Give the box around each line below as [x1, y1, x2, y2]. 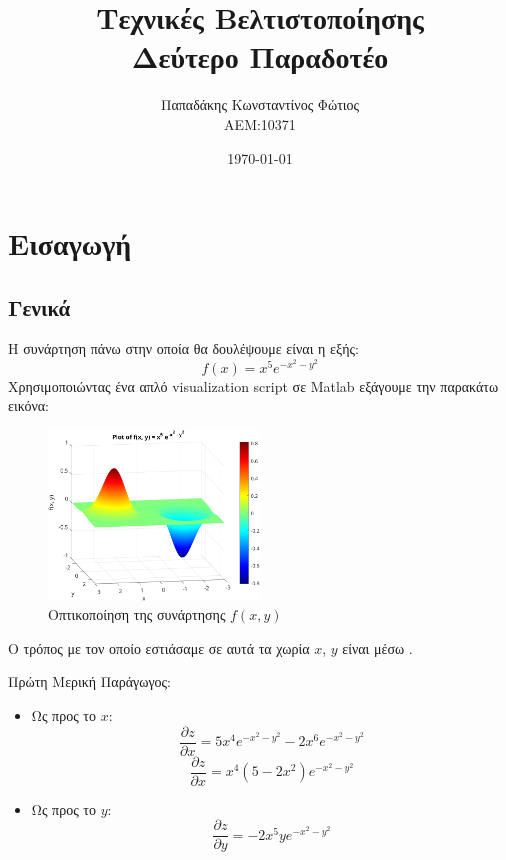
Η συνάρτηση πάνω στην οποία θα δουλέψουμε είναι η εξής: [8, 338, 359, 359]
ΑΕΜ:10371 [224, 113, 296, 134]
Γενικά [8, 291, 71, 322]
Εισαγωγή [8, 223, 132, 264]
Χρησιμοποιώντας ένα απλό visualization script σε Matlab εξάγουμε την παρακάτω [8, 375, 499, 396]
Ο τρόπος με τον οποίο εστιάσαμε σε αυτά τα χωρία [8, 637, 310, 658]
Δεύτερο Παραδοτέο [131, 36, 389, 77]
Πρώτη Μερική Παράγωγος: [8, 671, 171, 692]
